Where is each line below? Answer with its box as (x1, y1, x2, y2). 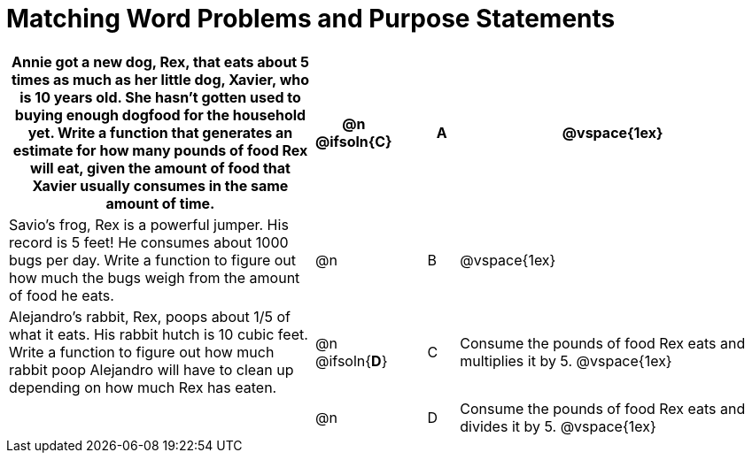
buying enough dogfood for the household (14, 105, 306, 124)
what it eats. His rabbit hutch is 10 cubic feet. (9, 325, 308, 343)
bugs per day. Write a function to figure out (9, 250, 297, 269)
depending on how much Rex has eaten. (9, 378, 277, 396)
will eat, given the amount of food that (30, 158, 291, 177)
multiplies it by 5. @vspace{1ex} (460, 351, 672, 370)
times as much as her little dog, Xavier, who (11, 70, 310, 88)
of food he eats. (9, 286, 114, 304)
